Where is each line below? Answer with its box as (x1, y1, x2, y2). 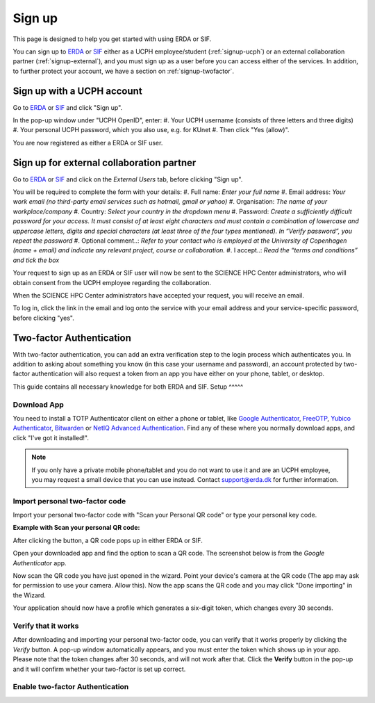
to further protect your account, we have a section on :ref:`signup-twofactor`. (12, 67, 235, 75)
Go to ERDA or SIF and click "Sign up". (12, 103, 123, 111)
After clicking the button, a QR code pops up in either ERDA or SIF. (12, 536, 203, 544)
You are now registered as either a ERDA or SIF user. (12, 138, 163, 147)
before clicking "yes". (12, 314, 74, 322)
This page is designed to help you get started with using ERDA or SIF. (12, 35, 212, 43)
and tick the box (12, 256, 60, 264)
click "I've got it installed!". (12, 433, 90, 442)
